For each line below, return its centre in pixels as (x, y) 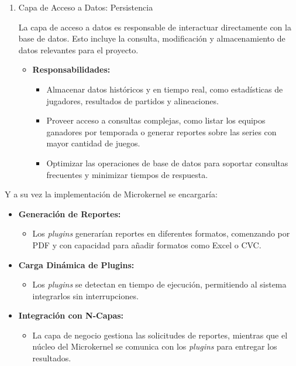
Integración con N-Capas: (71, 315)
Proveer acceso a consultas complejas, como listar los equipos (156, 120)
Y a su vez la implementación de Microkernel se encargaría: (111, 194)
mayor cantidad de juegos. (93, 143)
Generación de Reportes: (70, 213)
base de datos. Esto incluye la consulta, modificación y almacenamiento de (152, 38)
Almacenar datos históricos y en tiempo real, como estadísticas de (165, 89)
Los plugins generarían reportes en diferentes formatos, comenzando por (161, 233)
